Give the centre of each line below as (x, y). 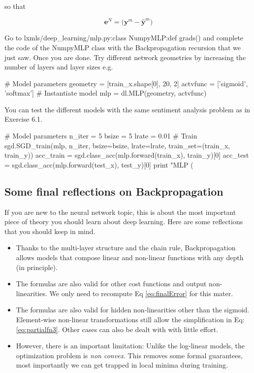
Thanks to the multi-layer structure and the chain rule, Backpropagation (126, 248)
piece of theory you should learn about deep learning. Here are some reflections (124, 221)
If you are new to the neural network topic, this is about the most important (120, 212)
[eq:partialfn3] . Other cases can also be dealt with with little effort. (117, 329)
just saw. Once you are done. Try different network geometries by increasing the (125, 57)
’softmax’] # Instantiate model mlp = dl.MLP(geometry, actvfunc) (106, 93)
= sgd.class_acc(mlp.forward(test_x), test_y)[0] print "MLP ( (99, 164)
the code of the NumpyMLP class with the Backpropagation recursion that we (123, 47)
